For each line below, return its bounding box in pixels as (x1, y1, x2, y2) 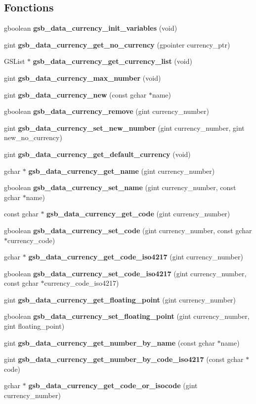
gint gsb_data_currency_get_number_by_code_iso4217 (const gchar (4, 354, 244, 364)
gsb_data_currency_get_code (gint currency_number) (46, 208, 230, 219)
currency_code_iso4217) (44, 278, 119, 288)
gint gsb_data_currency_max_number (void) (4, 72, 161, 83)
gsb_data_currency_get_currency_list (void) (33, 56, 192, 66)
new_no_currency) (4, 132, 62, 143)
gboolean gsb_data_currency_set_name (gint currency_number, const (4, 182, 236, 193)
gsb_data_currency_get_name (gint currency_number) (28, 165, 215, 176)
